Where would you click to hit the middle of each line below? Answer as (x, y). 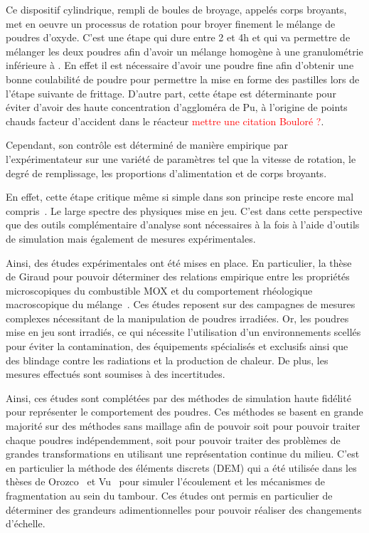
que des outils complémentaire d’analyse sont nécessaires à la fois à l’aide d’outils (183, 225)
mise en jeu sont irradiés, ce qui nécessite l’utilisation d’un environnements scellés (183, 332)
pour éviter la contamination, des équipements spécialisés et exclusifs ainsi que (177, 346)
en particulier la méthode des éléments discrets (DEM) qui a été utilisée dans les (181, 467)
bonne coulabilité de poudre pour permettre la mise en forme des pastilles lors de (183, 79)
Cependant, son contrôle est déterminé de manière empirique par (147, 145)
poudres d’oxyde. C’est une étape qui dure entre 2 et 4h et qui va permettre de (178, 37)
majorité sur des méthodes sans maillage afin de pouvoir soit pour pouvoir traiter (183, 426)
